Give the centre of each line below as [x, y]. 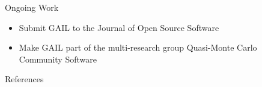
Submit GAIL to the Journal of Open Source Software [119, 27]
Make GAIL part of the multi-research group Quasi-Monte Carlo [138, 47]
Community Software [58, 59]
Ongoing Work [32, 7]
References [24, 79]
